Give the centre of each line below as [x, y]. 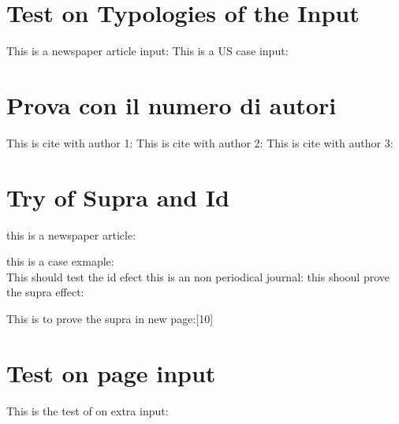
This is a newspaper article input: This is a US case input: [147, 51]
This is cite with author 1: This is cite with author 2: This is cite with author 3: [200, 142]
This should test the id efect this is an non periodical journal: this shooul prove [198, 276]
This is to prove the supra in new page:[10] [110, 318]
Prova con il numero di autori [172, 104]
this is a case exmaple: [60, 261]
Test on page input [111, 372]
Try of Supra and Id [118, 197]
